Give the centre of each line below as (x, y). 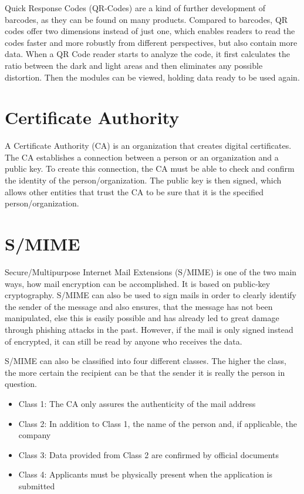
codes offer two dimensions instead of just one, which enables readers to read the (150, 31)
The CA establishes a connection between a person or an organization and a (142, 157)
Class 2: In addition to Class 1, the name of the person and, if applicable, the (158, 423)
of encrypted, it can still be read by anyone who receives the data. (124, 341)
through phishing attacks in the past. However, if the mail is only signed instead (149, 329)
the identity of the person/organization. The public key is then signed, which (143, 180)
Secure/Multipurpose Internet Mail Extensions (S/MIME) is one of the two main (151, 271)
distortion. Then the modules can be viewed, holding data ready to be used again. (152, 77)
